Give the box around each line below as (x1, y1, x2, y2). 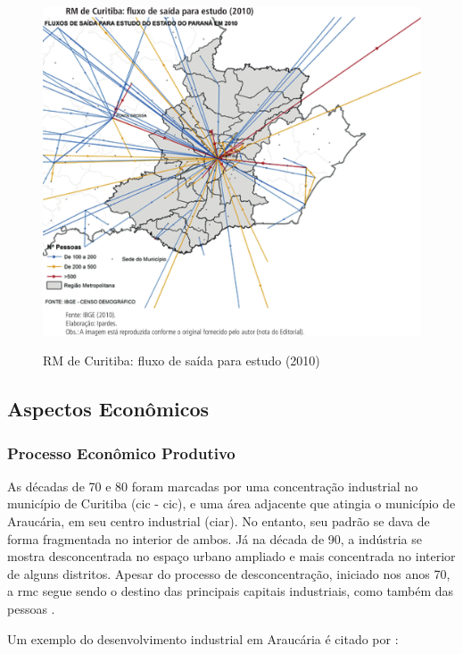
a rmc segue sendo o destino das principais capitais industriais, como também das (7, 582, 454, 600)
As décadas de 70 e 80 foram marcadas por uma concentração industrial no (7, 476, 418, 495)
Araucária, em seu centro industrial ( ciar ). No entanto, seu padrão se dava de (7, 512, 430, 531)
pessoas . (7, 599, 55, 618)
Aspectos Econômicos (7, 395, 210, 423)
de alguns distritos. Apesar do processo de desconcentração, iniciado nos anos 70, (7, 564, 451, 583)
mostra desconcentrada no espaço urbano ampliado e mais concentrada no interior (7, 547, 456, 566)
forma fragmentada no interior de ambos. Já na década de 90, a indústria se (7, 529, 422, 548)
